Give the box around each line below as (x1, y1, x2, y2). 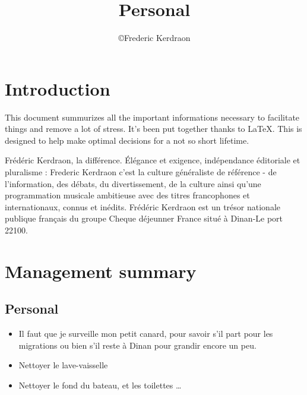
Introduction (5, 76, 110, 100)
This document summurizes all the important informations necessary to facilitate (5, 110, 300, 123)
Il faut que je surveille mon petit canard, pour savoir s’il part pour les (18, 327, 273, 340)
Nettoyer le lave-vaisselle (18, 359, 108, 371)
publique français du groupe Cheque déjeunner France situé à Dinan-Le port (5, 212, 283, 225)
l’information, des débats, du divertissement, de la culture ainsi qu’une (5, 177, 261, 189)
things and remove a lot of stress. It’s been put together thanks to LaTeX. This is (5, 122, 302, 135)
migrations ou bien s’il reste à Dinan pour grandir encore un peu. (18, 339, 257, 351)
